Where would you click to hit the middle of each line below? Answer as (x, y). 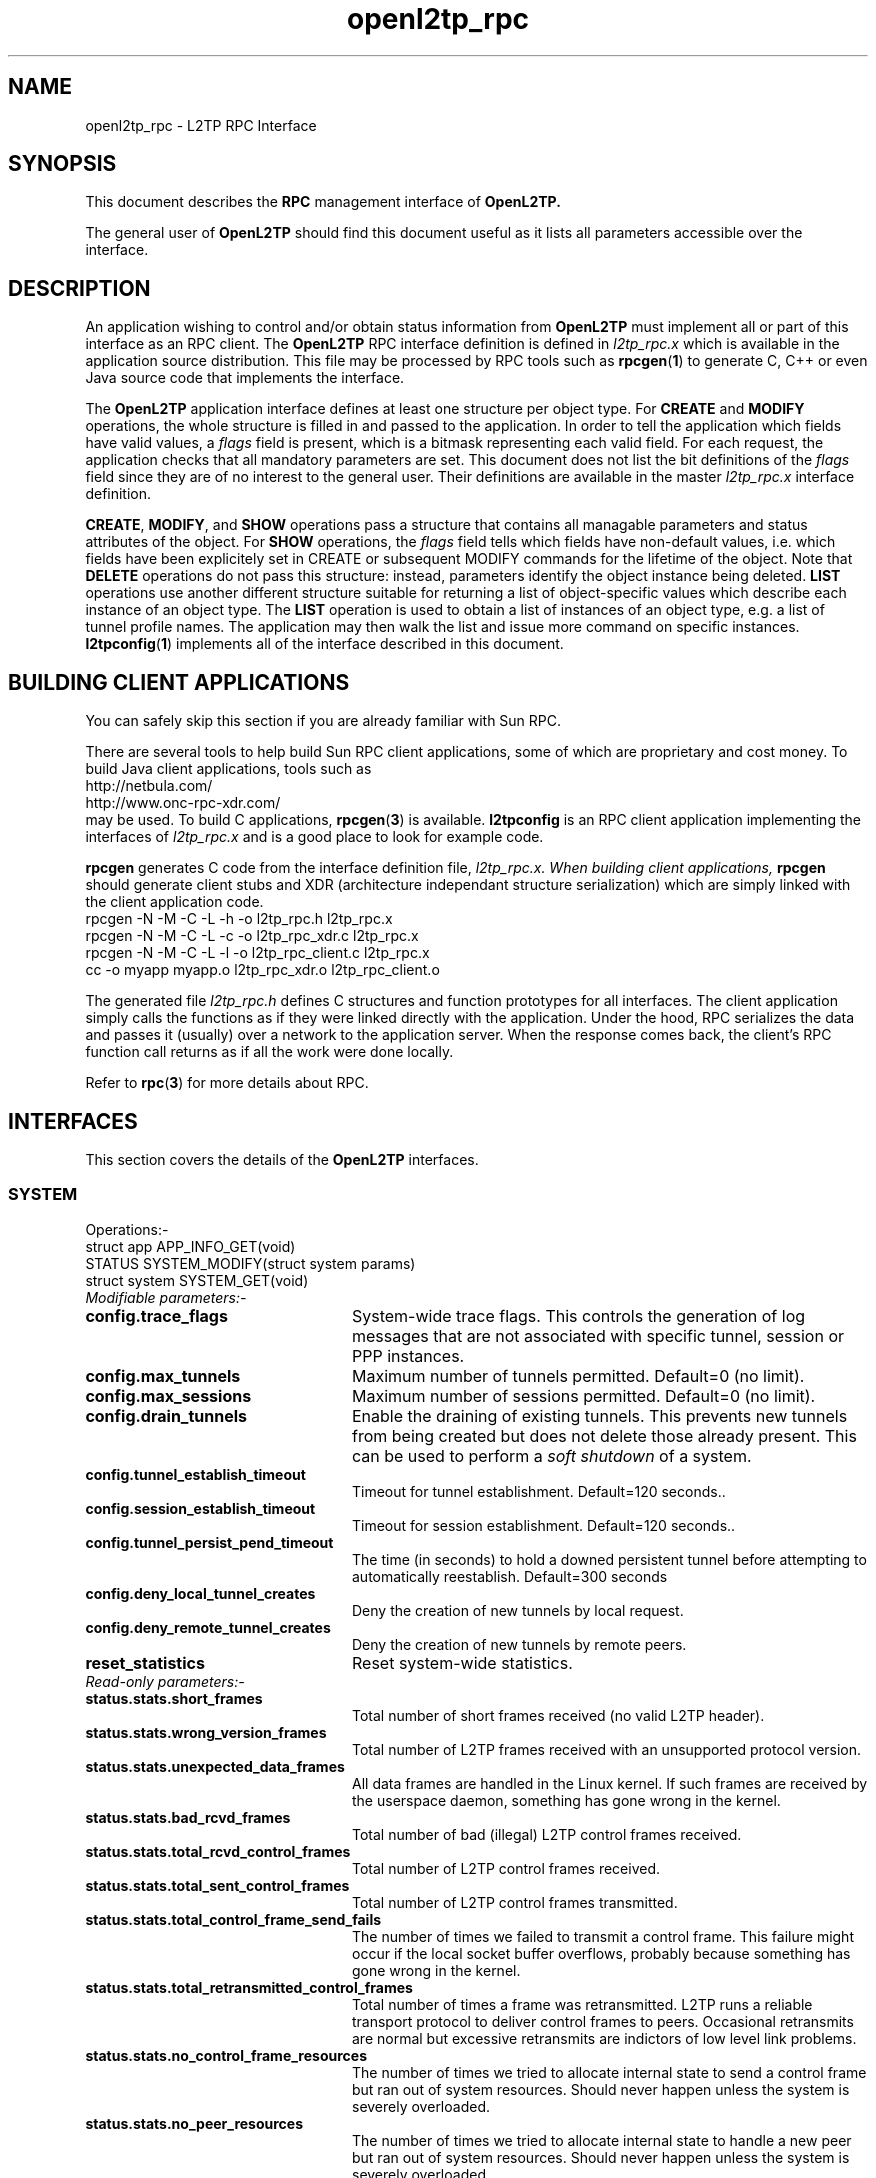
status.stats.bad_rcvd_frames (188, 1817)
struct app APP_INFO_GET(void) (190, 1246)
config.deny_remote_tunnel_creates (208, 1627)
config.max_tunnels (163, 1375)
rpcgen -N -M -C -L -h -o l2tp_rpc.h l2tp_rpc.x (239, 919)
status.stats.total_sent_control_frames (217, 1885)
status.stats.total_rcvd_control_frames (218, 1851)
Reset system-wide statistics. (462, 1662)
